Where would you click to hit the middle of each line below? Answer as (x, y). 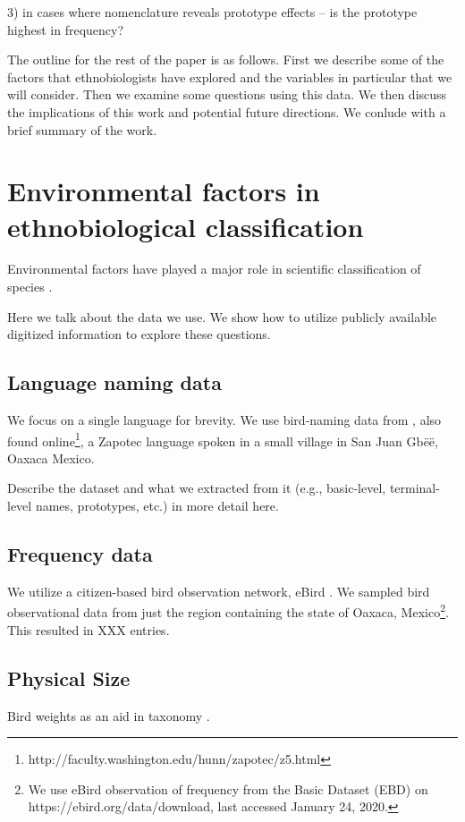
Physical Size (69, 678)
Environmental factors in (164, 191)
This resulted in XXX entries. (89, 629)
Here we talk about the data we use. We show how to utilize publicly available (222, 316)
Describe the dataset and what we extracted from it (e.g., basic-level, (197, 488)
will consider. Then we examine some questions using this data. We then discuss (227, 94)
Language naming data (114, 382)
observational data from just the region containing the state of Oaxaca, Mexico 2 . (228, 611)
